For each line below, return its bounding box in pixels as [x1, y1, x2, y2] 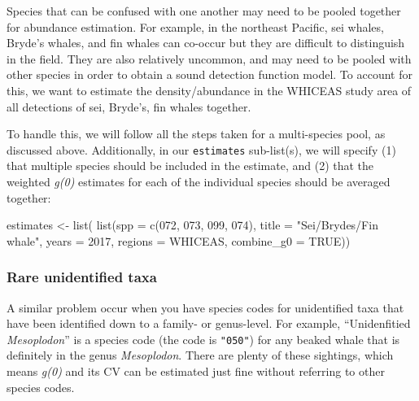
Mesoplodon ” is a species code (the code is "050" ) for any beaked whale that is [7, 330, 400, 347]
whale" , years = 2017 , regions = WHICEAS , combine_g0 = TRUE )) [7, 232, 351, 249]
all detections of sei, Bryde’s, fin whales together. [7, 98, 251, 115]
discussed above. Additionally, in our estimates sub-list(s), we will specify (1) [7, 141, 396, 158]
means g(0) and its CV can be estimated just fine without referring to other [7, 363, 385, 380]
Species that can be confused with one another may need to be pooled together [7, 2, 401, 19]
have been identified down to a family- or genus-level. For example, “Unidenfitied [7, 315, 411, 332]
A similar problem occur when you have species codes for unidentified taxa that [7, 299, 404, 316]
